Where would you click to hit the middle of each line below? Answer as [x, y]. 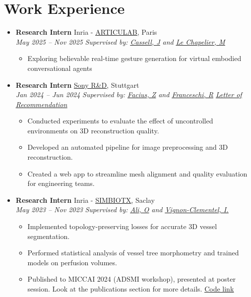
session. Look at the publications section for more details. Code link [131, 289]
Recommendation [41, 104]
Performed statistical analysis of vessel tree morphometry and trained [133, 253]
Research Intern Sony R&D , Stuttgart [77, 85]
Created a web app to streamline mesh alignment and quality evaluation [137, 173]
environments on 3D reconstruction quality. [93, 130]
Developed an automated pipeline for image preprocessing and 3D [128, 147]
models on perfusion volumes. [72, 262]
